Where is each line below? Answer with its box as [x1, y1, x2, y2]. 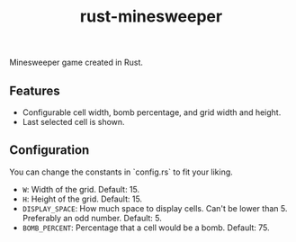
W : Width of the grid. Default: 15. [22, 184, 140, 194]
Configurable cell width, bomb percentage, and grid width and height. [22, 107, 282, 118]
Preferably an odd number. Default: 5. [22, 212, 162, 223]
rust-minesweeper [79, 6, 223, 27]
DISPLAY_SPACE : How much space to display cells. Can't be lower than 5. [22, 202, 288, 213]
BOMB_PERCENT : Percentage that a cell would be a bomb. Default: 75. [22, 222, 270, 233]
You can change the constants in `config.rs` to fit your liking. [9, 166, 234, 177]
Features [9, 83, 60, 98]
